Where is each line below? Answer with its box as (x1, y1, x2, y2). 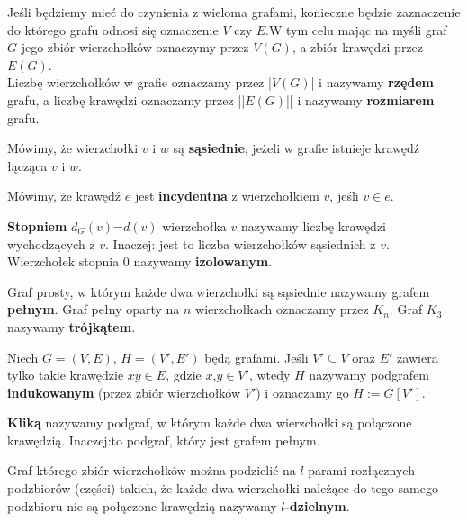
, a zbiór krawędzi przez (292, 38, 424, 57)
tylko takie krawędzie (7, 365, 124, 384)
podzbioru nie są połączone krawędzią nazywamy (7, 496, 277, 515)
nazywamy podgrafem (309, 365, 429, 384)
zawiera (397, 347, 438, 366)
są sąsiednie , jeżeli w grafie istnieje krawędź (173, 139, 419, 157)
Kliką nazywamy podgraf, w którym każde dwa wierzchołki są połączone (7, 413, 412, 432)
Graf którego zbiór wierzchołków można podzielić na (7, 461, 296, 480)
